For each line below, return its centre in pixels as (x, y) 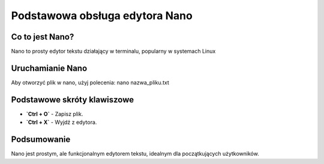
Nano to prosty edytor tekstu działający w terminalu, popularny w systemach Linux (113, 51)
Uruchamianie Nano (49, 68)
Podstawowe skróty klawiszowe (73, 100)
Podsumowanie (41, 140)
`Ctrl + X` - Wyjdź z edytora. (61, 122)
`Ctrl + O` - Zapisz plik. (55, 114)
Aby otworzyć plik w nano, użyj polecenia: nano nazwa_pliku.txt (90, 82)
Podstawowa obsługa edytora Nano (102, 16)
